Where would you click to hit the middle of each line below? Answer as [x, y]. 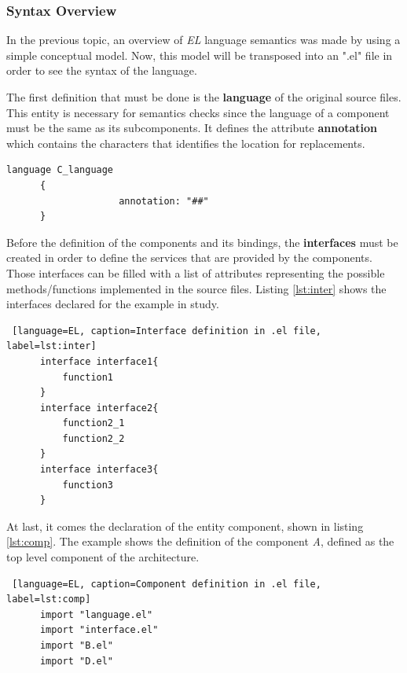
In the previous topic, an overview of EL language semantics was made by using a [203, 40]
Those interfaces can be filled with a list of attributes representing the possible [196, 272]
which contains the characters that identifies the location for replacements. [186, 143]
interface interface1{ [99, 361]
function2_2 [93, 438]
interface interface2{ [99, 408]
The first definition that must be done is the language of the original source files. [204, 97]
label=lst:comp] [49, 599]
